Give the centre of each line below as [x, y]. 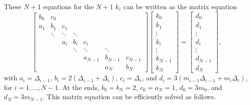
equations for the [68, 6]
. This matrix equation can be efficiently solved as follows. [129, 97]
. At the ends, [79, 87]
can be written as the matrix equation [180, 6]
